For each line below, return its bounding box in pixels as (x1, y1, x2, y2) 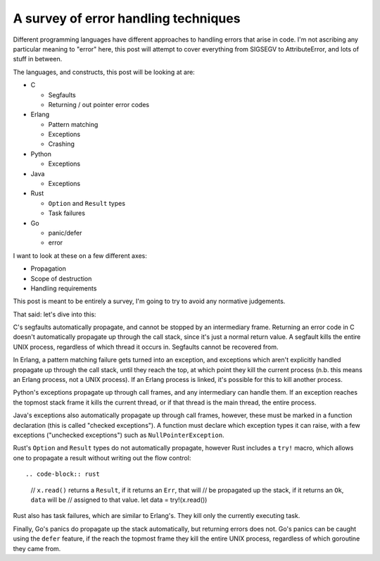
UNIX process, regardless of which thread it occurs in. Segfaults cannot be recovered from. (13, 343, 279, 351)
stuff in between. (13, 55, 63, 63)
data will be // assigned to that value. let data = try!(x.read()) (30, 495, 208, 504)
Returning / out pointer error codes (48, 100, 150, 109)
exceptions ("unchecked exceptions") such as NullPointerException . (13, 431, 224, 439)
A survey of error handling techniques (13, 11, 241, 26)
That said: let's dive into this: (13, 310, 96, 319)
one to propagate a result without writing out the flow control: (13, 453, 191, 462)
